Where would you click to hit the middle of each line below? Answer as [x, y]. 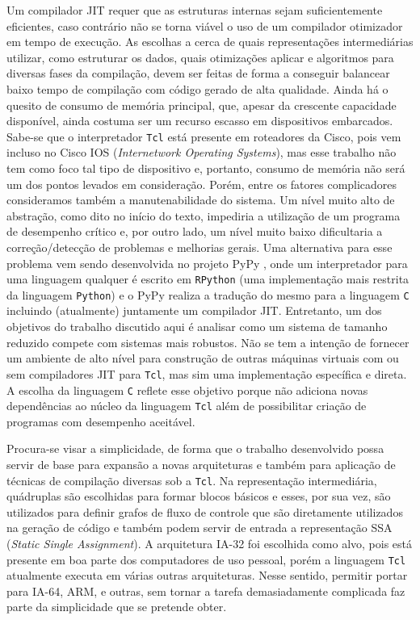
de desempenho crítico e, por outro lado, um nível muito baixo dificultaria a [195, 231]
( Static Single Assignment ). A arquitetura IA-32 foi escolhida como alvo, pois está [210, 544]
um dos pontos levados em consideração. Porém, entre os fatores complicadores [202, 184]
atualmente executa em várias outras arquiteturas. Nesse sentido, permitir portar [207, 575]
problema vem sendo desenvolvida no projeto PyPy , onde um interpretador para [207, 263]
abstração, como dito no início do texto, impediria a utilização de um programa [204, 215]
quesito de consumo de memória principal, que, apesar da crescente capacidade [202, 105]
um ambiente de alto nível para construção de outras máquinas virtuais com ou [203, 358]
